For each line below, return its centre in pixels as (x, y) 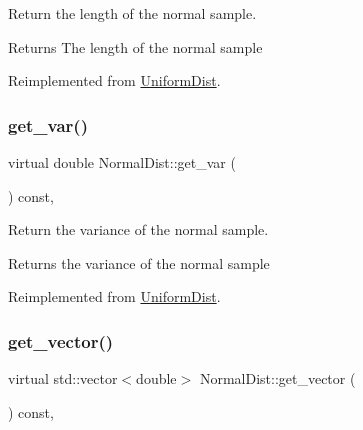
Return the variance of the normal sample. (138, 229)
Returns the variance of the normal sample (139, 262)
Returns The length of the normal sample (135, 46)
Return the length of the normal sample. (132, 13)
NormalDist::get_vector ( (277, 378)
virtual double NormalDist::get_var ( (122, 162)
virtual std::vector (63, 378)
